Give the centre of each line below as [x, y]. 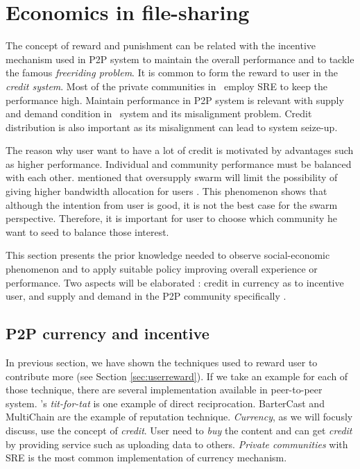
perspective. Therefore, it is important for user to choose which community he [172, 218]
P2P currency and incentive [108, 333]
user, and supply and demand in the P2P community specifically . [146, 296]
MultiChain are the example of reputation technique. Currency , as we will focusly [179, 417]
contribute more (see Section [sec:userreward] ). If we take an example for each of [177, 376]
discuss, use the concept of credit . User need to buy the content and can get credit [179, 430]
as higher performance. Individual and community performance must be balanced [179, 163]
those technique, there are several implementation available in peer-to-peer [164, 390]
